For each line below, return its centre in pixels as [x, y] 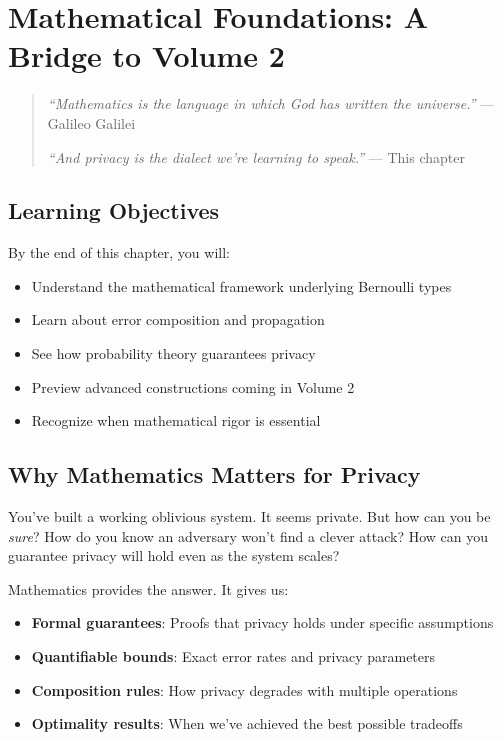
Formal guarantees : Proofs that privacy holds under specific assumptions [262, 622]
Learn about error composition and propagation [178, 319]
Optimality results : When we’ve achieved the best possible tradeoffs [247, 723]
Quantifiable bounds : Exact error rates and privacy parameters [233, 656]
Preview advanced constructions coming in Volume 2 [193, 386]
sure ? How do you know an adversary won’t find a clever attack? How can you [248, 535]
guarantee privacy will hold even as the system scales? [174, 555]
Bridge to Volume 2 [146, 55]
